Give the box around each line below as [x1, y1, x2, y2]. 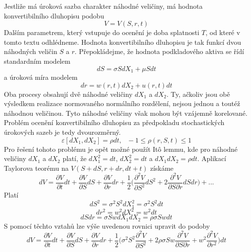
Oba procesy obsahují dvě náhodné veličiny [4, 89, 133, 99]
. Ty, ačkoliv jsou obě [166, 89, 230, 99]
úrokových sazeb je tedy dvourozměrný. [4, 126, 121, 137]
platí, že [62, 153, 87, 163]
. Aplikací [197, 153, 226, 163]
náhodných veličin [4, 46, 57, 56]
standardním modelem [4, 55, 71, 66]
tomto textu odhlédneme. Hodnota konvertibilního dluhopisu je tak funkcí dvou [4, 36, 241, 47]
